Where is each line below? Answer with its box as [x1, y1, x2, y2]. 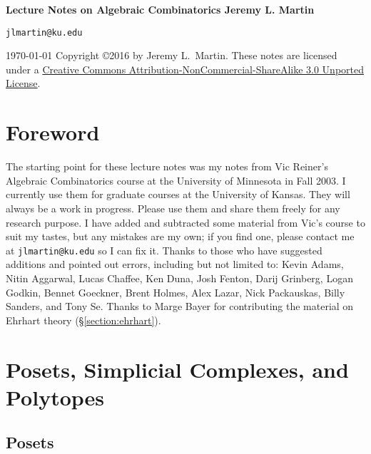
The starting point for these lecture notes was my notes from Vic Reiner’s [6, 159, 328, 174]
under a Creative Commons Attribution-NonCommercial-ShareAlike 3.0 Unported [6, 61, 365, 76]
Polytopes [6, 382, 105, 411]
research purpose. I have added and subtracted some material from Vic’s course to [6, 215, 365, 229]
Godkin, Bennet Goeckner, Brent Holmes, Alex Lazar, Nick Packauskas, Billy [6, 284, 345, 299]
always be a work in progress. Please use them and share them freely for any [6, 200, 340, 215]
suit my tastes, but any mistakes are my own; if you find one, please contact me [6, 229, 355, 244]
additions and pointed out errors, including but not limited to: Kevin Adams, [6, 257, 344, 272]
